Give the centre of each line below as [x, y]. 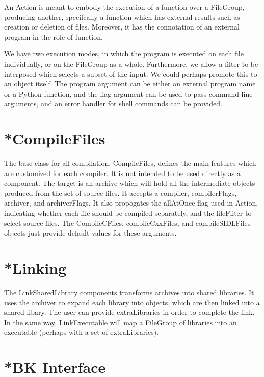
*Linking [35, 268]
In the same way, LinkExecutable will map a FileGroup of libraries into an [121, 322]
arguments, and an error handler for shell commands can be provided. [113, 104]
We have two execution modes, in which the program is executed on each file [124, 54]
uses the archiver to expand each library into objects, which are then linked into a [132, 302]
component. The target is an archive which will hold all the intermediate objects [130, 183]
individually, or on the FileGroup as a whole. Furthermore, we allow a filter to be [131, 63]
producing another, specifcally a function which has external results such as [122, 17]
